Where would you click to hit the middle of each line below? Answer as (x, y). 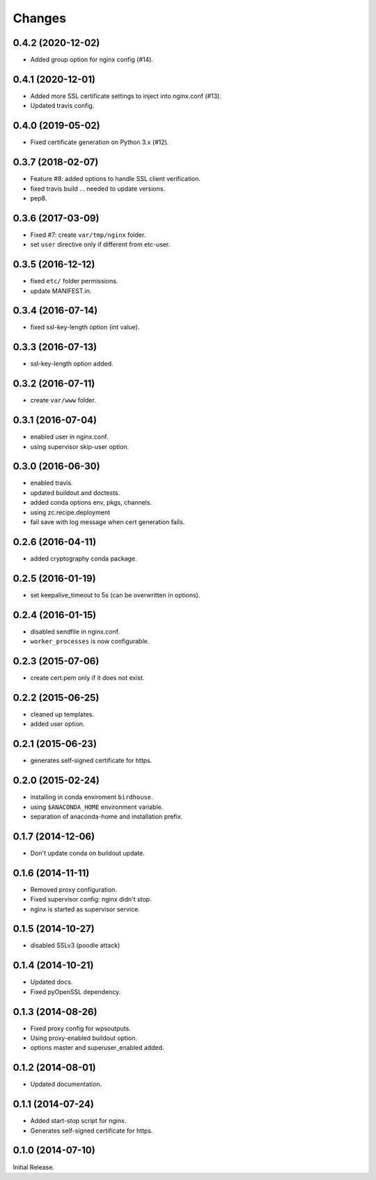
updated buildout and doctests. (75, 493)
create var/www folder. (63, 400)
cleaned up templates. (62, 714)
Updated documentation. (66, 1084)
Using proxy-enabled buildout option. (84, 1038)
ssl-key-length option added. (72, 364)
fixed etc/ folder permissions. (74, 281)
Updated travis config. (62, 106)
